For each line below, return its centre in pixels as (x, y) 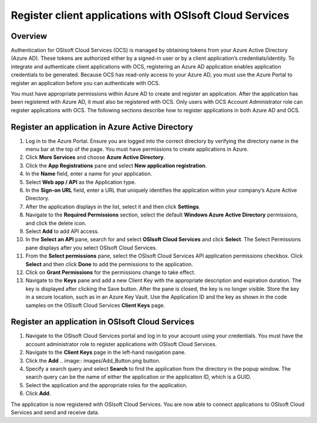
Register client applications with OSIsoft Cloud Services (150, 15)
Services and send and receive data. (55, 412)
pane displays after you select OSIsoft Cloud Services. (92, 248)
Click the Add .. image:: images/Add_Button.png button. (93, 360)
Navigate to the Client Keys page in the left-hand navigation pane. (106, 353)
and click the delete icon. (56, 223)
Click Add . (38, 394)
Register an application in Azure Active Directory (102, 127)
